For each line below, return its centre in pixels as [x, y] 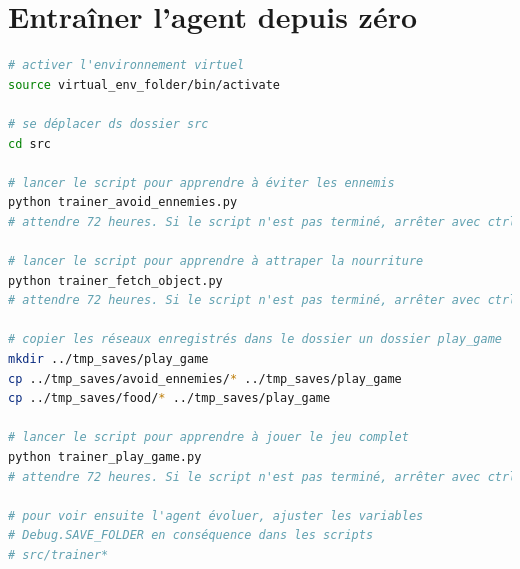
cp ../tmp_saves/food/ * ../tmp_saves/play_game [169, 398]
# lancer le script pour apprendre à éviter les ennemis [201, 182]
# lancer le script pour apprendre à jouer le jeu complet [208, 437]
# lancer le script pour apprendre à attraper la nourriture [216, 261]
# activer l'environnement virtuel [126, 65]
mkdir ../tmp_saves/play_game [108, 359]
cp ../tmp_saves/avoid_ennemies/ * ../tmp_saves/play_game [205, 378]
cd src [29, 143]
